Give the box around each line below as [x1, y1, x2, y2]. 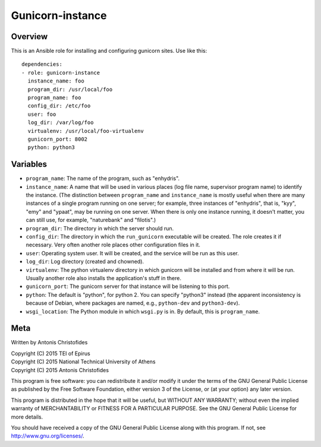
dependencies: [21, 61, 62, 68]
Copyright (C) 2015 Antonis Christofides [11, 366, 109, 373]
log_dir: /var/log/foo [27, 119, 94, 126]
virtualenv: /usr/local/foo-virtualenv [27, 128, 144, 134]
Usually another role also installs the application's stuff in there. [26, 274, 181, 281]
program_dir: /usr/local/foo [27, 86, 113, 93]
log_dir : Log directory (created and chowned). [26, 258, 144, 265]
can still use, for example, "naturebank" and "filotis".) [26, 217, 156, 224]
